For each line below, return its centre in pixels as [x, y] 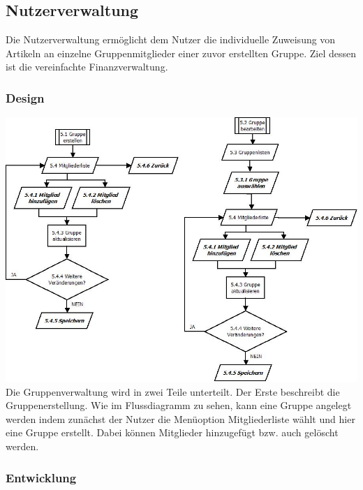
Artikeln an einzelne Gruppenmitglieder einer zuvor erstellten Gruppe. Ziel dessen [181, 53]
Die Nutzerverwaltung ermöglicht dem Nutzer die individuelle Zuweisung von [171, 39]
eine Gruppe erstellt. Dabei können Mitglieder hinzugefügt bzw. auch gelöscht [172, 432]
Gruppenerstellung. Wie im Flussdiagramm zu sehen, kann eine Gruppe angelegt [179, 405]
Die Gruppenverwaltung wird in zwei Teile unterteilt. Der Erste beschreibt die [173, 391]
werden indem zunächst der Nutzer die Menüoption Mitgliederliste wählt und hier [180, 418]
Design [25, 97]
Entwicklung [41, 477]
